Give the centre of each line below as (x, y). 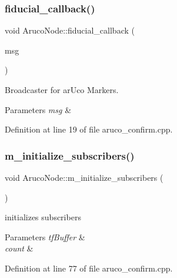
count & (19, 248)
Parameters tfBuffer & (45, 236)
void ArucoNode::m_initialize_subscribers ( (84, 177)
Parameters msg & (38, 109)
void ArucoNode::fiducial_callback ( (70, 30)
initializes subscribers (43, 217)
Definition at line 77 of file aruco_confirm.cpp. (89, 268)
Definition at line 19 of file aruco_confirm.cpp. (89, 129)
